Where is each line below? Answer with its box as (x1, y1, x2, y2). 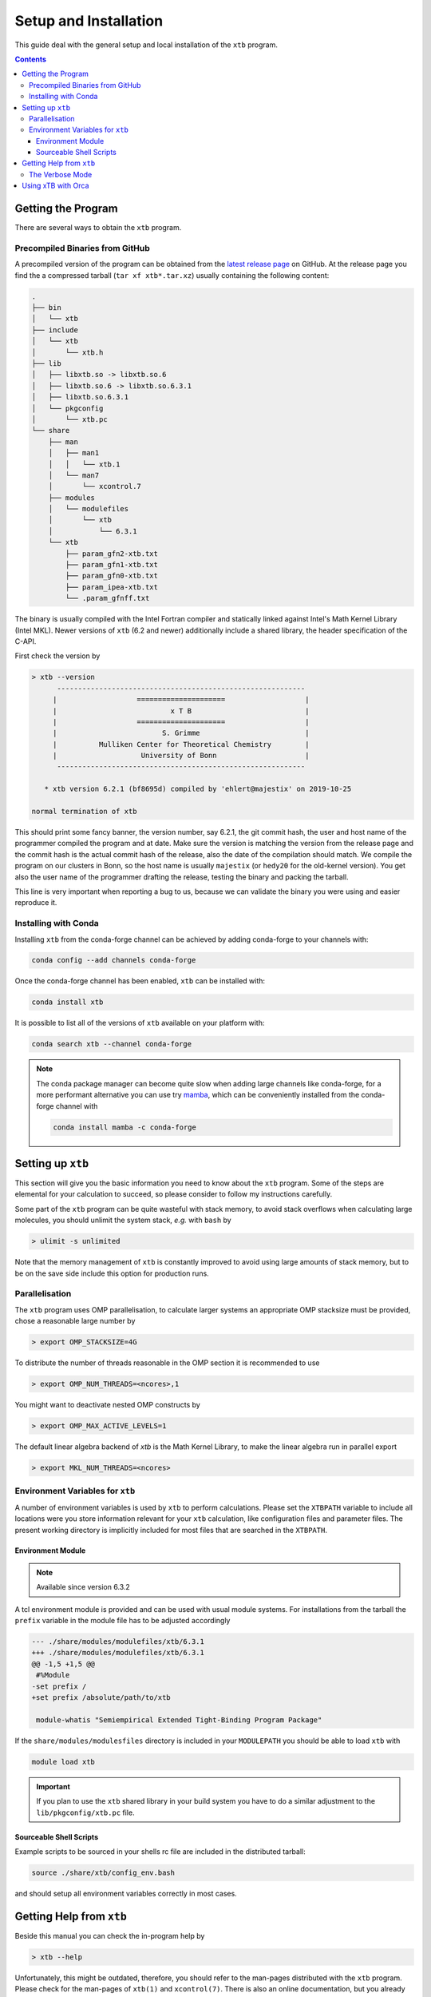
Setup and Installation (14, 12, 164, 30)
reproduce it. (14, 898, 57, 907)
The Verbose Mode (29, 169, 93, 179)
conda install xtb (31, 998, 104, 1006)
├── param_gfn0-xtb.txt (65, 571, 159, 581)
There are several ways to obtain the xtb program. (14, 223, 182, 232)
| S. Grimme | (52, 729, 310, 738)
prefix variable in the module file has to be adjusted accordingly (14, 1616, 231, 1626)
